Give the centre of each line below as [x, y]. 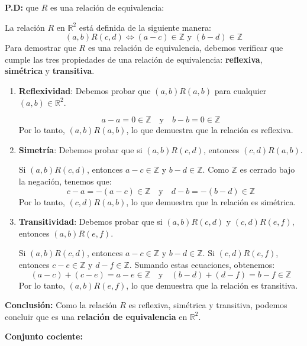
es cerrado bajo [267, 169]
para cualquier [240, 90]
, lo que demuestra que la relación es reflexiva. [210, 130]
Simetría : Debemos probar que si [80, 149]
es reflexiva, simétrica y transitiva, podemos [208, 305]
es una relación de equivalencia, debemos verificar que [185, 48]
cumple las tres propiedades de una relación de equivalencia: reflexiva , [134, 59]
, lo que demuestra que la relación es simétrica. [211, 201]
